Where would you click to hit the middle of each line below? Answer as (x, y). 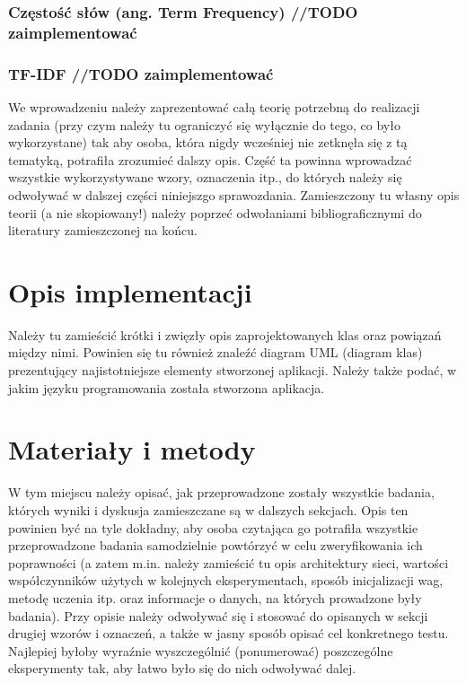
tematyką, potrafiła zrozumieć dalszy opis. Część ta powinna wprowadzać (210, 159)
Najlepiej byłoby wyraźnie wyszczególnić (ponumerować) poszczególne (201, 650)
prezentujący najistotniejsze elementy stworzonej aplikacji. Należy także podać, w (233, 370)
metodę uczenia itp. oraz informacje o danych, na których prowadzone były (215, 597)
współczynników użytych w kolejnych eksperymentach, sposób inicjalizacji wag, (226, 580)
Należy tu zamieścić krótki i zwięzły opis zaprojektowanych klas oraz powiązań (225, 334)
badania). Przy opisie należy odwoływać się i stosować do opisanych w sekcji (218, 615)
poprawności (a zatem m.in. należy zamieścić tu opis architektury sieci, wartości (229, 562)
